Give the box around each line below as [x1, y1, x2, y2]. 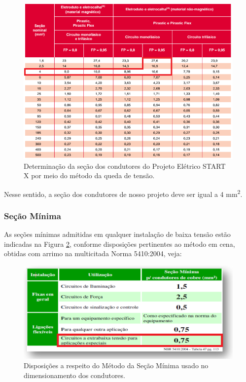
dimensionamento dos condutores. [24, 370, 125, 380]
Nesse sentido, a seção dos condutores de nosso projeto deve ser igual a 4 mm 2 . [4, 187, 243, 199]
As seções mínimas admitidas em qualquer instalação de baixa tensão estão [4, 229, 231, 239]
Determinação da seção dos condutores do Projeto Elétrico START [24, 160, 226, 171]
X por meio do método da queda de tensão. [24, 170, 155, 181]
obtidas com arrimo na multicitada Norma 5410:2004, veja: [4, 248, 182, 259]
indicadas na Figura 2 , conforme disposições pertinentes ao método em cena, [4, 238, 235, 249]
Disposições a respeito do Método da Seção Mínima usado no [24, 360, 209, 371]
